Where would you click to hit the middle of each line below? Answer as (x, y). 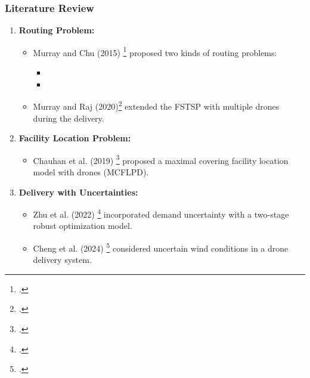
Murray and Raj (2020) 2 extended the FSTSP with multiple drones (156, 105)
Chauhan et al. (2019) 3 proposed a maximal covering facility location (161, 159)
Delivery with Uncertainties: (78, 192)
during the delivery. (69, 118)
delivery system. (62, 260)
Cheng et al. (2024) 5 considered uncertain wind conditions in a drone (161, 247)
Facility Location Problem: (75, 138)
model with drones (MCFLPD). (91, 171)
